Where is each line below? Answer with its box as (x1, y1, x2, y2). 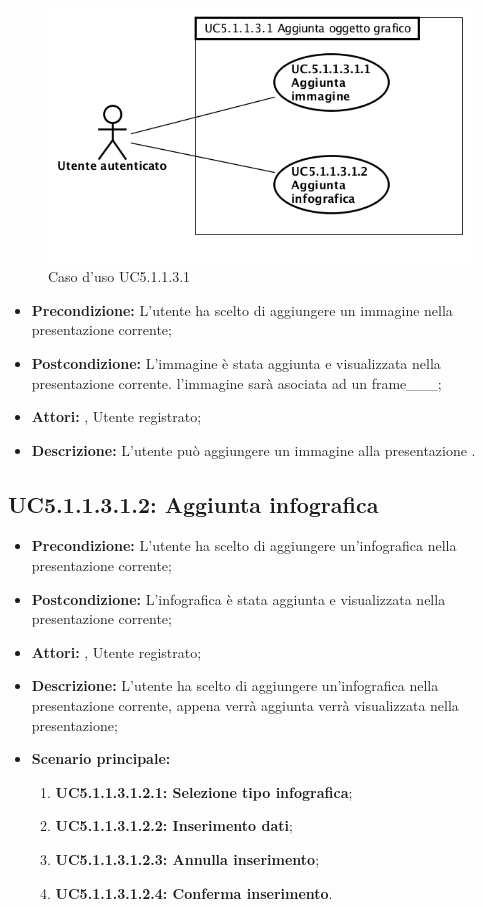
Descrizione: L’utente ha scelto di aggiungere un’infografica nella (31, 675, 439, 696)
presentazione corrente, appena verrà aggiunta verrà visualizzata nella (31, 695, 459, 716)
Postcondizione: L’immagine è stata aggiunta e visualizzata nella (31, 352, 441, 373)
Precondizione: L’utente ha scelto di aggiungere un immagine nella (31, 299, 453, 320)
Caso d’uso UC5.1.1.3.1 (48, 266, 191, 287)
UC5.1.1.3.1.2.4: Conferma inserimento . (55, 882, 333, 903)
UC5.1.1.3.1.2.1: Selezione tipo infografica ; (55, 781, 353, 802)
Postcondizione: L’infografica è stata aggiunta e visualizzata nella (31, 588, 446, 609)
